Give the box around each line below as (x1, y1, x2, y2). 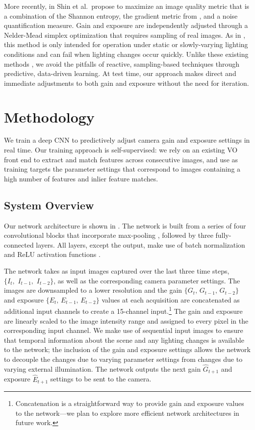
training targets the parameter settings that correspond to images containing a (4, 164, 241, 174)
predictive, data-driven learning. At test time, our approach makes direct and (4, 68, 236, 78)
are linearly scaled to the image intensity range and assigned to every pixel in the (4, 315, 249, 326)
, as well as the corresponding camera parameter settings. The (53, 275, 240, 285)
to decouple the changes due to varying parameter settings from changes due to (4, 354, 243, 364)
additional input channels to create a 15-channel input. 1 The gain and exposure (4, 304, 243, 316)
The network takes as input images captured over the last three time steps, (4, 266, 229, 276)
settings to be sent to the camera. (50, 374, 152, 384)
